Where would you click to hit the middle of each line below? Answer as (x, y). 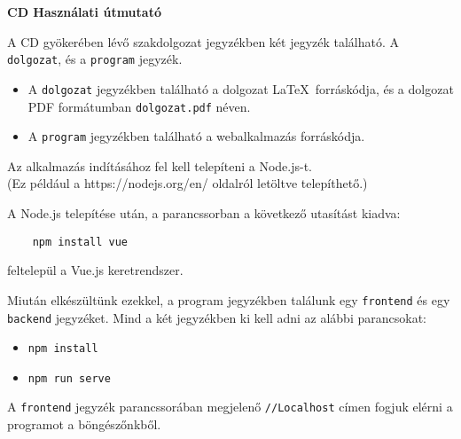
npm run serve (69, 378)
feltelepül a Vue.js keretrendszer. (95, 270)
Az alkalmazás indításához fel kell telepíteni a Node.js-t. (160, 165)
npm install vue (80, 242)
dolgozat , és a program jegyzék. (95, 59)
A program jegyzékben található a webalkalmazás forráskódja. (196, 136)
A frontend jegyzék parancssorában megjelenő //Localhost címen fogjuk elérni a (230, 407)
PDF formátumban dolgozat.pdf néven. (139, 106)
